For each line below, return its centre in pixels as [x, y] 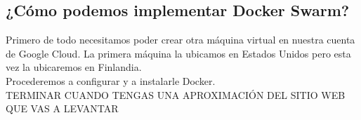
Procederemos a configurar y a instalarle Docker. [111, 80]
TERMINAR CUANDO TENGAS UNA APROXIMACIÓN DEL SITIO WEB [176, 94]
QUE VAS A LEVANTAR [62, 108]
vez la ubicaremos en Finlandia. [74, 67]
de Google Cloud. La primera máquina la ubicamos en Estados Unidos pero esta [178, 53]
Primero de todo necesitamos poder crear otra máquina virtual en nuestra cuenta [180, 40]
